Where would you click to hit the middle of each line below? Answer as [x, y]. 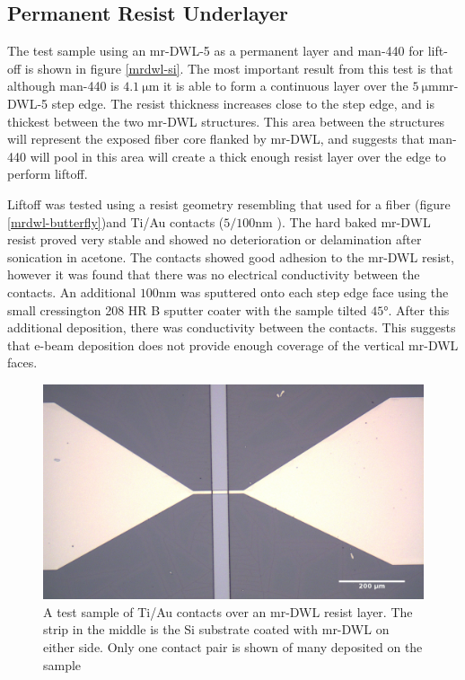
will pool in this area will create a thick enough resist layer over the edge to [238, 156]
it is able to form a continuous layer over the [285, 86]
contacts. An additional [72, 291]
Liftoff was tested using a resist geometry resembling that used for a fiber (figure [229, 203]
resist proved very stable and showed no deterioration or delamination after [215, 239]
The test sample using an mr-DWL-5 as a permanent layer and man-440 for [215, 51]
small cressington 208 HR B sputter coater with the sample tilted [187, 309]
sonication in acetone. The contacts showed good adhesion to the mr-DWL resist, [231, 256]
